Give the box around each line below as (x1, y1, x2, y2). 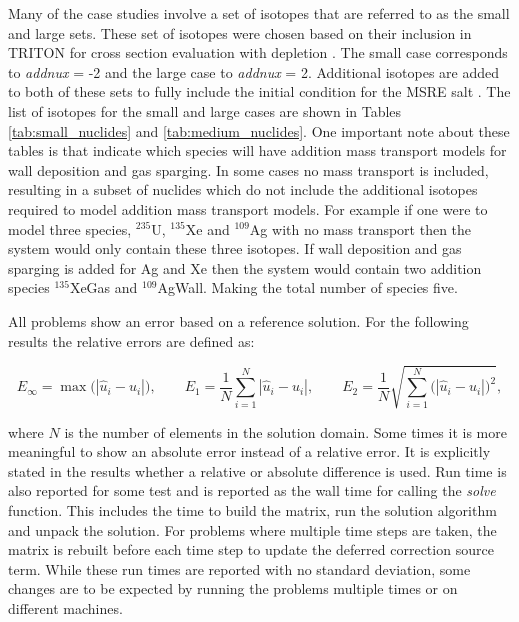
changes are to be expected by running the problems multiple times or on (8, 578, 458, 599)
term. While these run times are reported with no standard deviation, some (8, 558, 471, 579)
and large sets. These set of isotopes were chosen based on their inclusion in (8, 22, 472, 43)
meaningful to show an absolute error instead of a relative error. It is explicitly (8, 441, 491, 462)
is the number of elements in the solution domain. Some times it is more (64, 421, 507, 442)
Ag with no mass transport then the (249, 218, 472, 239)
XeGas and (69, 277, 138, 298)
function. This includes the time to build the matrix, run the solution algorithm (8, 500, 497, 521)
